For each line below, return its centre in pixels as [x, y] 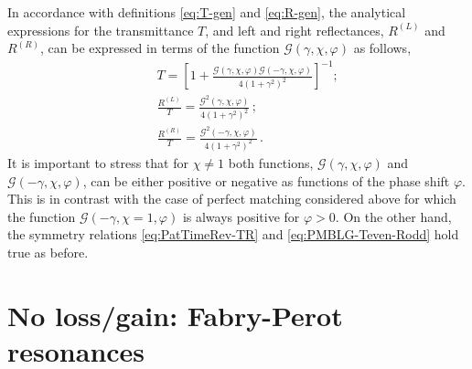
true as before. [48, 252]
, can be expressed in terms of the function [160, 48]
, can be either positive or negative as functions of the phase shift [266, 180]
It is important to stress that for [98, 163]
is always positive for [241, 216]
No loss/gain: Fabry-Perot [175, 315]
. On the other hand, [393, 216]
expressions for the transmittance [101, 30]
